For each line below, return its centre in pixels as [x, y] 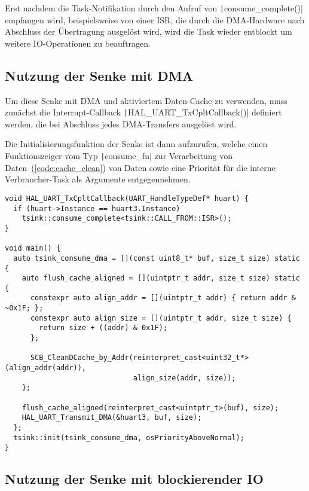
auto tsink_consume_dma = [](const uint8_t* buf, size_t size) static [157, 258]
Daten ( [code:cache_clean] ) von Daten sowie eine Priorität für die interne [140, 167]
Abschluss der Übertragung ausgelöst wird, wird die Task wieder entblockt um [149, 31]
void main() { [33, 248]
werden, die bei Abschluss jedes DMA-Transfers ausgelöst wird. [121, 123]
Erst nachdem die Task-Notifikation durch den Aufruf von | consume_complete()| [154, 8]
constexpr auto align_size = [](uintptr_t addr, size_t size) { [161, 318]
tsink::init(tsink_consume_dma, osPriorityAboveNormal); [129, 437]
